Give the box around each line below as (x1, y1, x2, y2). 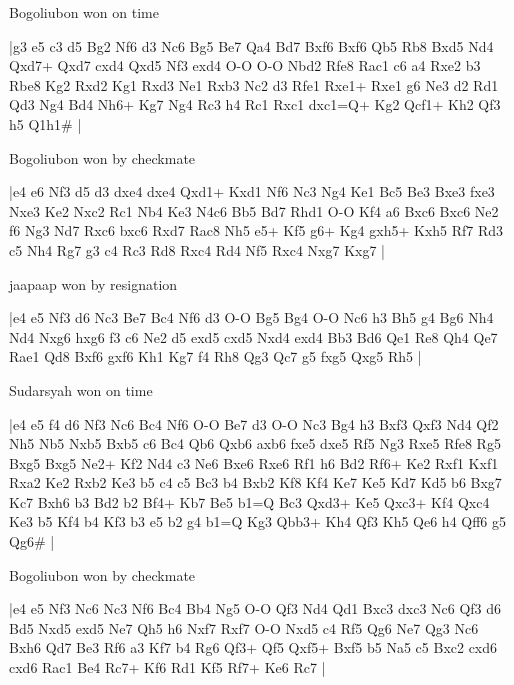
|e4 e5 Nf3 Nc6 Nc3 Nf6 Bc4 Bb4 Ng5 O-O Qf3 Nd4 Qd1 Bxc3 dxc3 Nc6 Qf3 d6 (9, 598, 502, 619)
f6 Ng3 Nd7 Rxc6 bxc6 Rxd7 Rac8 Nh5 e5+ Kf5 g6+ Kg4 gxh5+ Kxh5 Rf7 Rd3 (9, 220, 504, 241)
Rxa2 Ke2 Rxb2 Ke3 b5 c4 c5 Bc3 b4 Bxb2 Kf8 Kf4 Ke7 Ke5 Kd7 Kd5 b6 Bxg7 (9, 472, 502, 493)
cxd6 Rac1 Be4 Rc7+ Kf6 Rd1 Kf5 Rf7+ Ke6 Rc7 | (9, 657, 326, 678)
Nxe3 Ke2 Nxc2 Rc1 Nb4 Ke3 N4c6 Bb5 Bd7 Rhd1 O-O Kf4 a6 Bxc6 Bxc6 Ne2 (9, 200, 499, 221)
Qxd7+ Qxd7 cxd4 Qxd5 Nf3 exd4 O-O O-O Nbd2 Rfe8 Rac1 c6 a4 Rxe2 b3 (9, 55, 481, 76)
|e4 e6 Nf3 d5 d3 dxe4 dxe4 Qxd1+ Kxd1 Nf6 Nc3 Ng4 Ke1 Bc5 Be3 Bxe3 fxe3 (9, 181, 495, 202)
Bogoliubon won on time (9, 2, 159, 22)
